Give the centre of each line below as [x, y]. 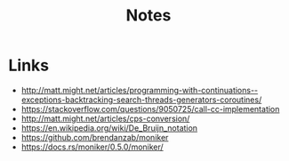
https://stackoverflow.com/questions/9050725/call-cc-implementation [150, 109]
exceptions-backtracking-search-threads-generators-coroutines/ [141, 100]
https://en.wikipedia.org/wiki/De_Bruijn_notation [109, 128]
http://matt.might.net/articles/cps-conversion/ [105, 118]
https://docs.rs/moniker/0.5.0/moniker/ [92, 147]
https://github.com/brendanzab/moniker [95, 137]
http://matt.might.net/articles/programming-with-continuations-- [140, 90]
